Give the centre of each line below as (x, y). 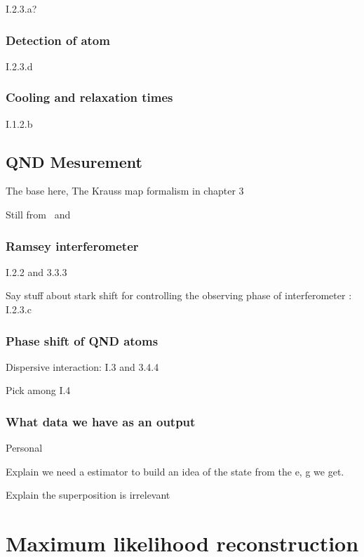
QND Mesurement (74, 161)
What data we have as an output (101, 421)
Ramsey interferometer (72, 245)
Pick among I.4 (38, 390)
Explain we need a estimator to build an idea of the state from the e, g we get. (175, 471)
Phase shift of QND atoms (82, 340)
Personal (24, 448)
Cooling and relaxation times (89, 97)
